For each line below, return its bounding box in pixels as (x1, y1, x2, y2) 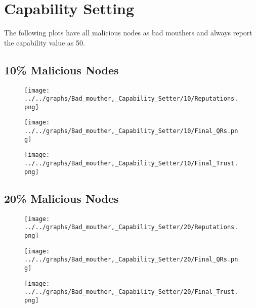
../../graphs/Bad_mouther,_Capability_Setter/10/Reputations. (24, 95, 238, 103)
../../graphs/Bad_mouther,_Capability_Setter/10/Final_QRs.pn (24, 127, 238, 135)
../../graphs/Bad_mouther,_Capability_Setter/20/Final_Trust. (24, 288, 238, 296)
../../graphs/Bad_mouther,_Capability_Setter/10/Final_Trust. (24, 160, 238, 167)
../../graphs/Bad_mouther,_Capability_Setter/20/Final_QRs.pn (24, 256, 238, 263)
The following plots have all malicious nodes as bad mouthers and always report (4, 27, 252, 38)
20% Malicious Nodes (4, 190, 119, 206)
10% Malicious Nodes (4, 62, 119, 77)
